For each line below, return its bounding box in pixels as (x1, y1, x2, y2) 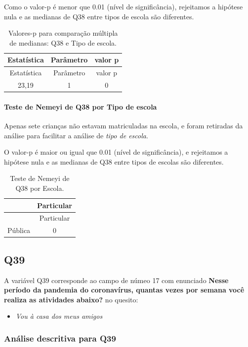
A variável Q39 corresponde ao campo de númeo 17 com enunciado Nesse (4, 275, 229, 285)
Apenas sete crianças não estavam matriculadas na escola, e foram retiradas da (4, 120, 243, 130)
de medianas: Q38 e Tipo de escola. (9, 37, 117, 48)
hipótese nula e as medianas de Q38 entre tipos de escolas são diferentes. (4, 156, 224, 167)
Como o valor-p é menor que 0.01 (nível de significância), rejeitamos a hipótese (4, 1, 243, 11)
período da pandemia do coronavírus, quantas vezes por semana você (4, 285, 245, 295)
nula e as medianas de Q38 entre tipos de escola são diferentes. (4, 11, 194, 21)
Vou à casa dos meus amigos (15, 311, 103, 321)
